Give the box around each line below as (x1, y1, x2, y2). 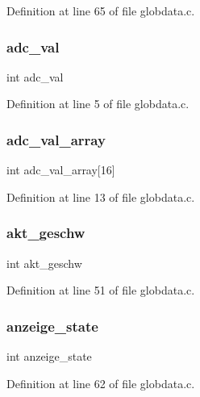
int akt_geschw (6, 254, 82, 271)
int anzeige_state (6, 348, 92, 365)
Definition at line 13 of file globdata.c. (6, 188, 195, 205)
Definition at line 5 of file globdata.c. (6, 95, 190, 112)
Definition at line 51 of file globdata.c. (6, 282, 195, 299)
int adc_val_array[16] (6, 161, 115, 178)
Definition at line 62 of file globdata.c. (6, 374, 195, 391)
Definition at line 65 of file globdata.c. (6, 2, 195, 19)
